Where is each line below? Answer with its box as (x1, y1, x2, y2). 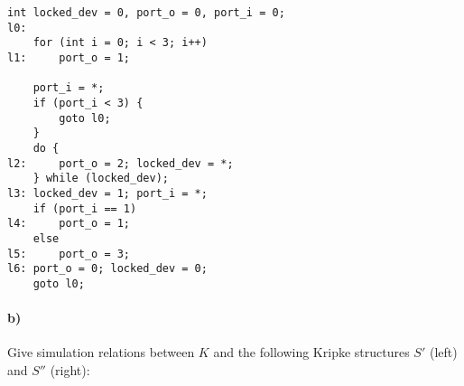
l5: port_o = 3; (7, 247, 131, 260)
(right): (50, 360, 90, 379)
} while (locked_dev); (32, 172, 169, 185)
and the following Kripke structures (213, 343, 410, 362)
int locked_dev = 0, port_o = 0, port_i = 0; (7, 6, 285, 19)
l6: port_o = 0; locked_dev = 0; (7, 262, 208, 276)
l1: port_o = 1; (7, 51, 131, 64)
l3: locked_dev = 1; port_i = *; (7, 186, 208, 200)
